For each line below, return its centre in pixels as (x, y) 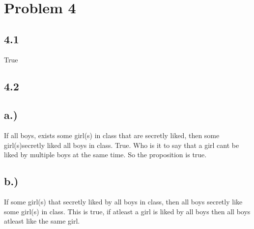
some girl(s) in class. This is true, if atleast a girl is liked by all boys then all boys (127, 211)
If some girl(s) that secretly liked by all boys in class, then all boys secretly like (123, 202)
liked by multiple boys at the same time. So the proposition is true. (105, 155)
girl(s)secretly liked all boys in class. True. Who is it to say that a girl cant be (122, 145)
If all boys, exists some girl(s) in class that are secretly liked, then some (112, 135)
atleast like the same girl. (42, 221)
